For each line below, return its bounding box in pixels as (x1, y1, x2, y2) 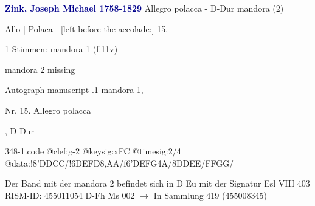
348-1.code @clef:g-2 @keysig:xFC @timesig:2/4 (5, 145, 181, 157)
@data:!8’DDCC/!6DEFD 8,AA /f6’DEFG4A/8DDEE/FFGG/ (5, 156, 234, 169)
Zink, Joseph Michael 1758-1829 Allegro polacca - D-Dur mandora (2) (5, 2, 284, 14)
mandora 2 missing (5, 63, 75, 75)
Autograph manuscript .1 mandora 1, (5, 83, 144, 96)
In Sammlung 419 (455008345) (153, 188, 267, 201)
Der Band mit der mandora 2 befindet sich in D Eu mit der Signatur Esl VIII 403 (5, 177, 310, 190)
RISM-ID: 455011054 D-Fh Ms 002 (5, 188, 135, 201)
